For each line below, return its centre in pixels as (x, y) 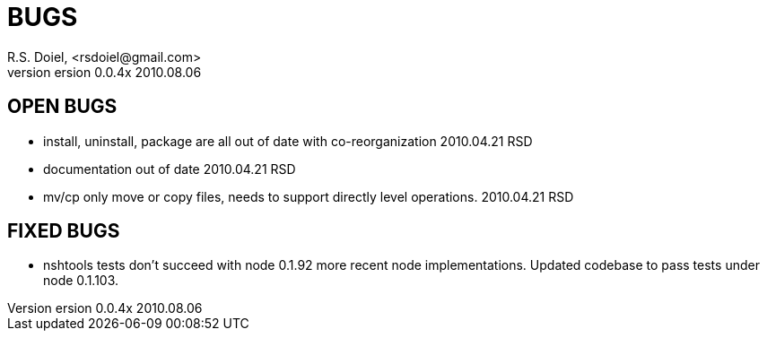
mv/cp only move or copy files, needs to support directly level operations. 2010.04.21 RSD (309, 196)
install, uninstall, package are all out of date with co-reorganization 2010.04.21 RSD (288, 141)
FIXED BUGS (64, 231)
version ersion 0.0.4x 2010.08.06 (105, 72)
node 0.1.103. (81, 281)
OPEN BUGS (62, 107)
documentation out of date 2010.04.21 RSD (170, 169)
